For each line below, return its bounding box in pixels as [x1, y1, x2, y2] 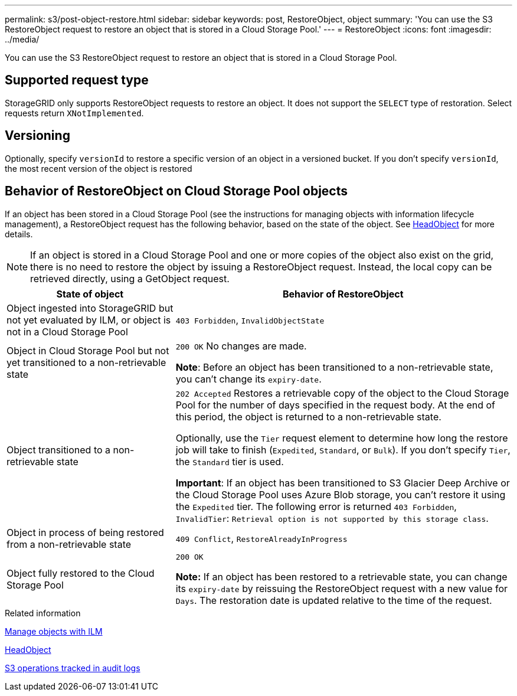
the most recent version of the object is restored [5, 163, 192, 174]
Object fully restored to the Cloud [6, 567, 155, 580]
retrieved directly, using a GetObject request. [30, 272, 230, 285]
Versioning [5, 128, 70, 143]
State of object [56, 287, 124, 300]
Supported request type [5, 73, 149, 88]
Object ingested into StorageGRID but [6, 302, 174, 314]
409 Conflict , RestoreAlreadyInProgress [175, 532, 348, 544]
